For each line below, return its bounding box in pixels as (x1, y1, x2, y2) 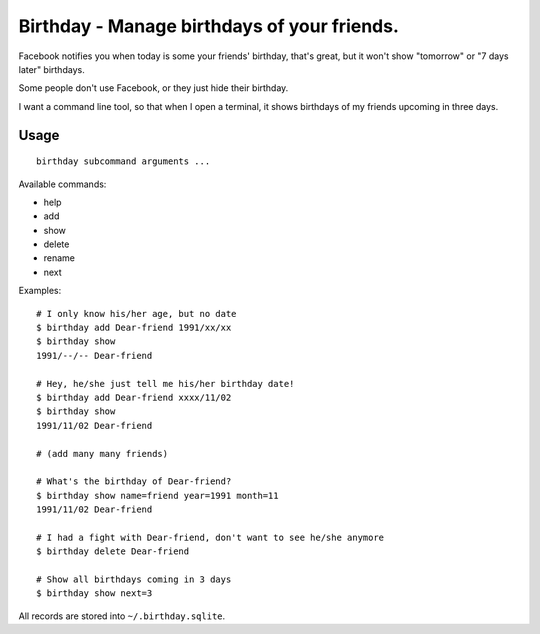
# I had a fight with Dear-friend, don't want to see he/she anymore (36, 531, 385, 543)
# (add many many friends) (36, 448, 169, 459)
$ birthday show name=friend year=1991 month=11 (36, 490, 279, 501)
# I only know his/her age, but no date (36, 308, 237, 319)
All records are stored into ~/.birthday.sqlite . (18, 610, 226, 622)
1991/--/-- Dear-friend (36, 350, 153, 361)
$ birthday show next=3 (36, 588, 153, 599)
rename (43, 252, 75, 264)
